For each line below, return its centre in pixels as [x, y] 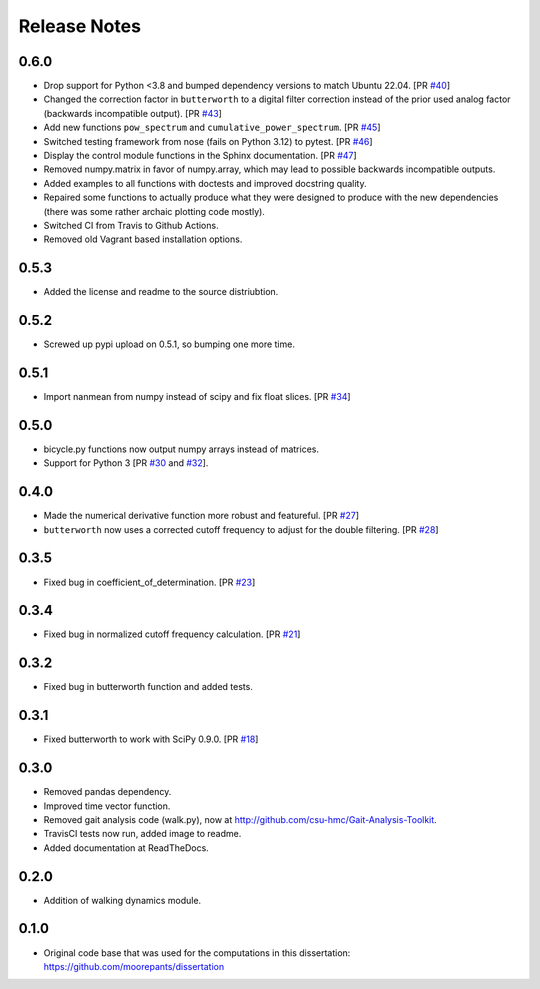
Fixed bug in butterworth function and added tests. [148, 687]
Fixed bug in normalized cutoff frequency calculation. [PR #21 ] [172, 634]
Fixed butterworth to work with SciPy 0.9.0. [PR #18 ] [151, 739]
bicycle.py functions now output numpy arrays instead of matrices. [181, 449]
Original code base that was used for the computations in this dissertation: [197, 952]
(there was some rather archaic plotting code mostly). [154, 211]
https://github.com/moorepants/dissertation [134, 966]
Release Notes [80, 26]
